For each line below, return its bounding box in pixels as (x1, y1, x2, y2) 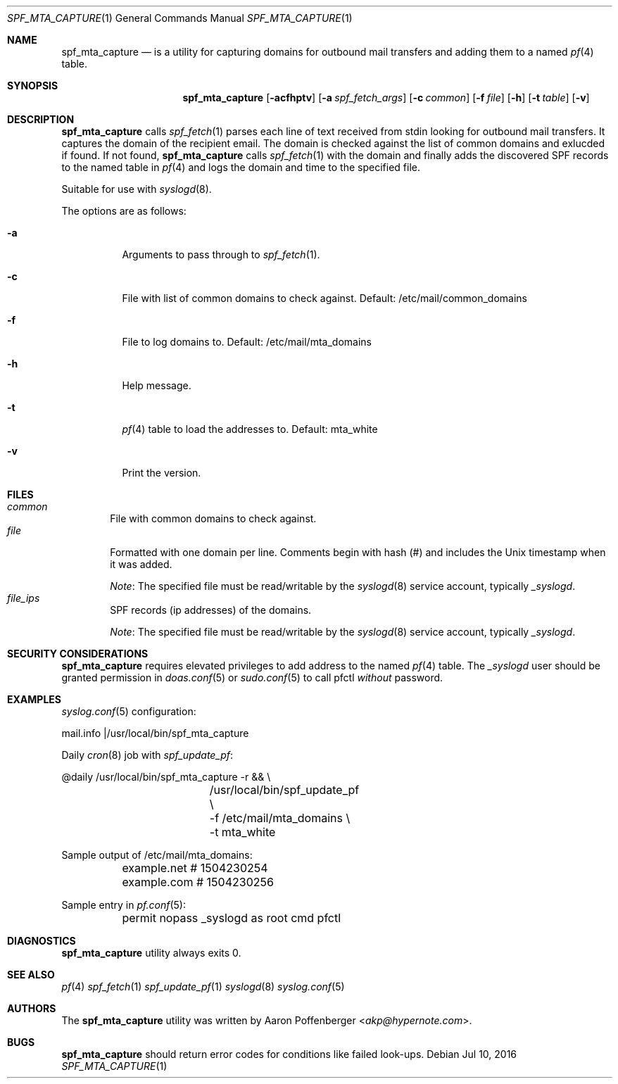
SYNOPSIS (7, 80, 58, 92)
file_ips (7, 592, 40, 604)
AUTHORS (7, 1002, 56, 1014)
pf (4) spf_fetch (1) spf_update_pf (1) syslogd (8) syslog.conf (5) (61, 981, 345, 992)
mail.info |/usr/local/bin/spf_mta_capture (61, 727, 249, 739)
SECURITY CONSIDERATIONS (7, 648, 149, 660)
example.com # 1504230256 (122, 875, 274, 889)
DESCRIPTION (7, 113, 75, 125)
